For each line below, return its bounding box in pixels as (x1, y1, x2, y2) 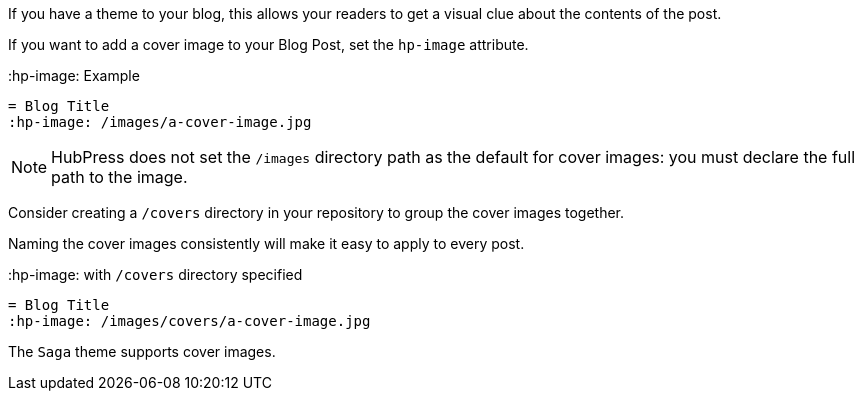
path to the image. (51, 167, 188, 187)
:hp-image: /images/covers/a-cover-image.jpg (8, 313, 371, 329)
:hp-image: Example (8, 67, 140, 84)
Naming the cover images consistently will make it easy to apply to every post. (8, 235, 525, 252)
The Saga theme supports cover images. (8, 343, 276, 360)
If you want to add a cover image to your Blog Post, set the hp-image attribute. (8, 36, 529, 53)
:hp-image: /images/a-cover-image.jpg (8, 114, 312, 130)
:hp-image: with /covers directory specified (8, 266, 303, 283)
